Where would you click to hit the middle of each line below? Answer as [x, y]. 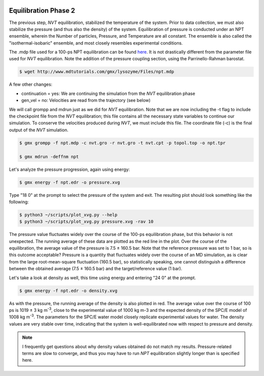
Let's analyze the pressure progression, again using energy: [69, 169]
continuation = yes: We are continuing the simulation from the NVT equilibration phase [108, 94]
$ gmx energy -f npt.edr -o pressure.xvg [70, 182]
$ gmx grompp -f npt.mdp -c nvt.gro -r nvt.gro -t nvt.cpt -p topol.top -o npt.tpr [122, 143]
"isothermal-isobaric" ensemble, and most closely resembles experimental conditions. [96, 43]
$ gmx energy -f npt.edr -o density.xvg [68, 291]
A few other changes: [31, 84]
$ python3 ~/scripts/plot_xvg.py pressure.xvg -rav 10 [86, 222]
